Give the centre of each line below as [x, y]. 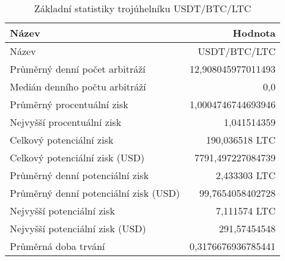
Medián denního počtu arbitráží [78, 86]
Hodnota [254, 33]
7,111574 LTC [246, 211]
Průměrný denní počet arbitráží [78, 69]
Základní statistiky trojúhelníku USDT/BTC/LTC [142, 8]
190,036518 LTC [241, 140]
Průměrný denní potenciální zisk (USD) [95, 193]
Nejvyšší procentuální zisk [66, 122]
